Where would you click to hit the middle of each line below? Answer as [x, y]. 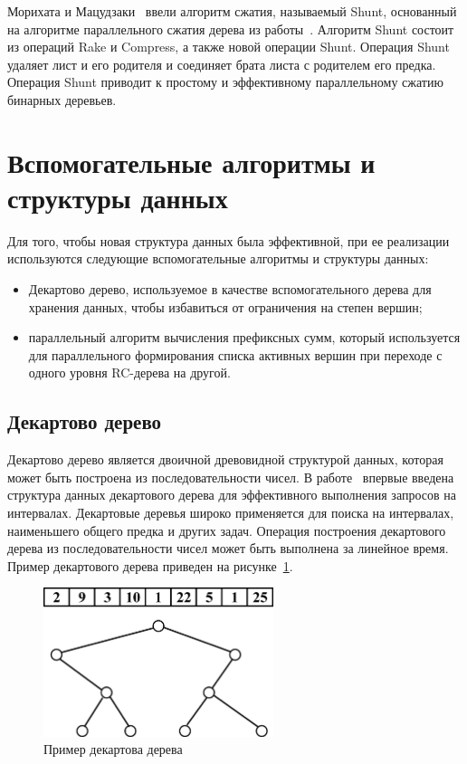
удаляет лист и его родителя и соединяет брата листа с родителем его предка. [222, 64]
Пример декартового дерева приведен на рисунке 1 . [150, 565]
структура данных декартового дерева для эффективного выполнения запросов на [232, 495]
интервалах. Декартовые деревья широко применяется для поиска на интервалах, [231, 513]
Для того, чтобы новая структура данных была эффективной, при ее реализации [229, 240]
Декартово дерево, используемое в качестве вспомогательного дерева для [230, 289]
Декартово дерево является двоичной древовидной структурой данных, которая [225, 459]
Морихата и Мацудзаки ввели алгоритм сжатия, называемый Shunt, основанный [232, 11]
